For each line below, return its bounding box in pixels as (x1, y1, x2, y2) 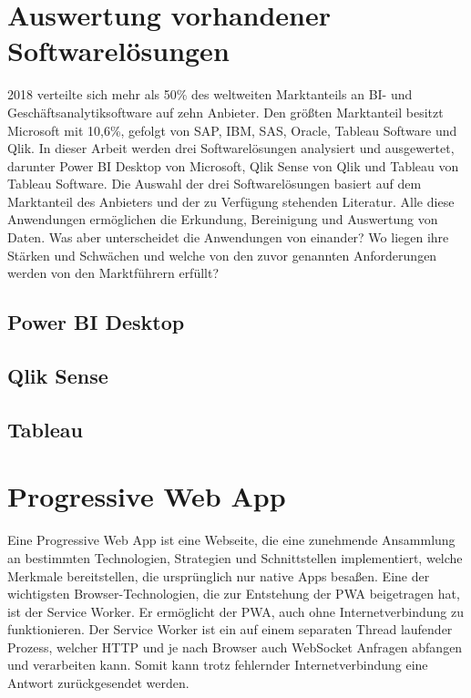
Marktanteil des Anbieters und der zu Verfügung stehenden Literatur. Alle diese (7, 191, 455, 210)
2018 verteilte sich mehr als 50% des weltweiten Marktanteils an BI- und (7, 85, 413, 104)
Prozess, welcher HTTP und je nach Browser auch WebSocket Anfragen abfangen (7, 637, 463, 656)
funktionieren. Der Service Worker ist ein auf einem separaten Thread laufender (7, 620, 453, 639)
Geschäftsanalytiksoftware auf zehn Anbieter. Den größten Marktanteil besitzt (7, 102, 444, 121)
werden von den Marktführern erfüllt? (7, 263, 220, 282)
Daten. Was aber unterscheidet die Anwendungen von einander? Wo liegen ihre (7, 228, 449, 247)
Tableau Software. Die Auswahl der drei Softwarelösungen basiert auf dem (7, 174, 422, 193)
